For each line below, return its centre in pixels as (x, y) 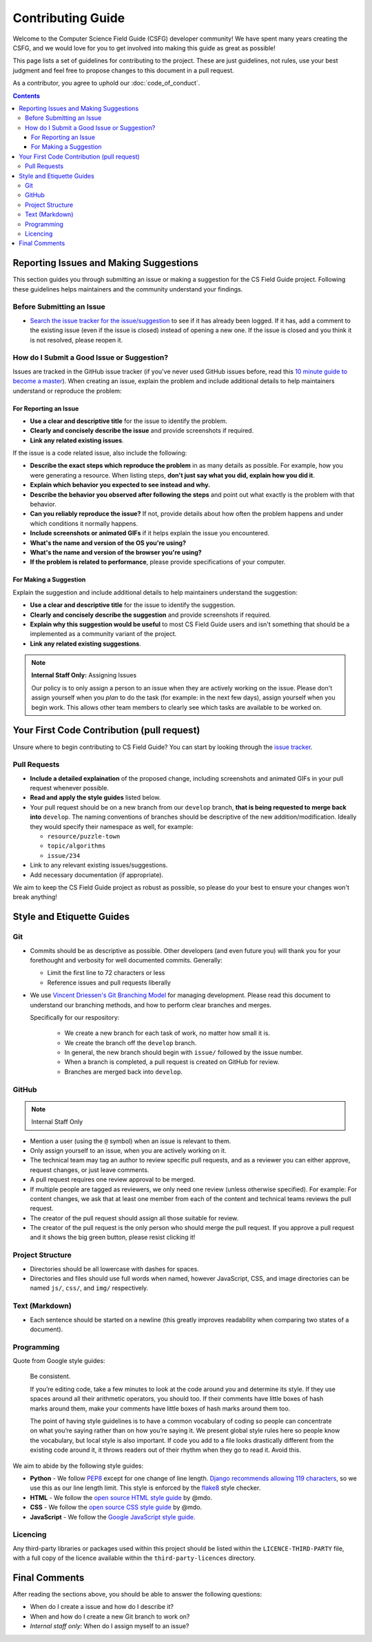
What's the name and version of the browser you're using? (116, 552)
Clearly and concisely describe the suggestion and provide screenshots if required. (151, 615)
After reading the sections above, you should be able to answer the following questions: (137, 1594)
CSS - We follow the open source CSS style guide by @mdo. (116, 1507)
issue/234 (64, 855)
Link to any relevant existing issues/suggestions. (99, 865)
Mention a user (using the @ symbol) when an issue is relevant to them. (131, 1141)
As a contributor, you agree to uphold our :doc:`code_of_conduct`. (106, 83)
